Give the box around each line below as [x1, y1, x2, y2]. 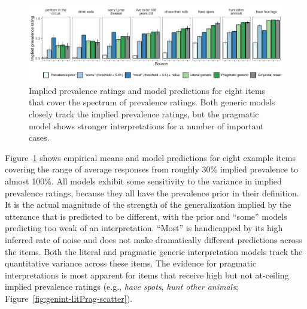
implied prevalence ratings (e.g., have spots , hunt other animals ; [5, 280, 238, 293]
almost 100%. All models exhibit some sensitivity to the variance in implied [5, 174, 282, 187]
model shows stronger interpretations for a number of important [29, 119, 264, 132]
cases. [29, 131, 50, 144]
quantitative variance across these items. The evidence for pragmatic [5, 257, 257, 269]
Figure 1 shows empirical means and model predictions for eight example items [5, 151, 296, 163]
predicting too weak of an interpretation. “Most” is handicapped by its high [5, 222, 283, 234]
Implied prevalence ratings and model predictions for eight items [29, 84, 266, 96]
